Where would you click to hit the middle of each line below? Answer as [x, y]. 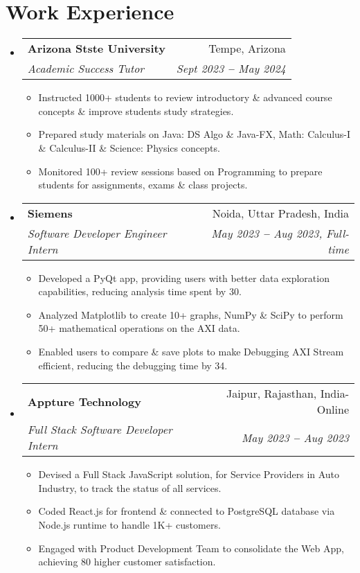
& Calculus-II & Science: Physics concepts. [129, 147]
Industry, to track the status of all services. [130, 487]
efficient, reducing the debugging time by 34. [133, 365]
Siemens [50, 213]
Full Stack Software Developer [100, 430]
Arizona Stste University [96, 49]
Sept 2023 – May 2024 [231, 69]
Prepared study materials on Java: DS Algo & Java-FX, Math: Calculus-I [195, 134]
